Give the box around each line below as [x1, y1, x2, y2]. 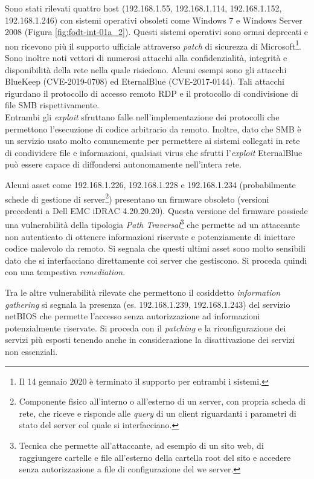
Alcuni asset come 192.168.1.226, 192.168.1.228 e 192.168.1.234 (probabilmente [5, 178, 296, 191]
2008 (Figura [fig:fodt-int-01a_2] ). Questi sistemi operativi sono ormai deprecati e [5, 25, 308, 38]
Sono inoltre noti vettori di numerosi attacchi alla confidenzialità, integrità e [5, 51, 287, 64]
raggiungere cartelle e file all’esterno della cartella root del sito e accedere [19, 451, 291, 463]
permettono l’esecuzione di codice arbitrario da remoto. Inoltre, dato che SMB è [5, 122, 301, 135]
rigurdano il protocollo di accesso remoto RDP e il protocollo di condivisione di [5, 86, 298, 99]
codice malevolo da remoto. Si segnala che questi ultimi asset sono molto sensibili [5, 242, 306, 255]
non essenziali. [5, 345, 58, 357]
